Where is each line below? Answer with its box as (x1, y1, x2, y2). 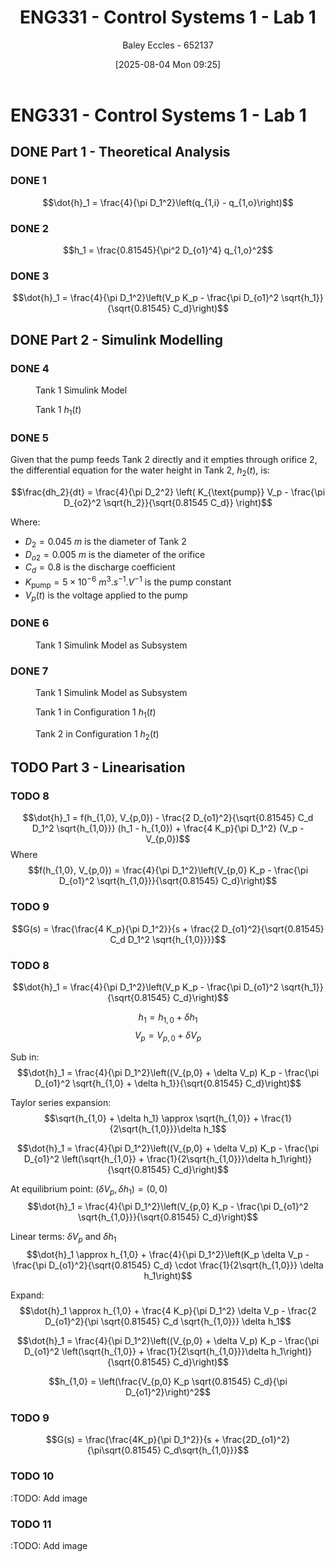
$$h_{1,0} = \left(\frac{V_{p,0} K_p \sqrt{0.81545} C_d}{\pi (48, 1376, 288, 1388)
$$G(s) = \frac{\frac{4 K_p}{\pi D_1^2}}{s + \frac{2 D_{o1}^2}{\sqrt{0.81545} (11, 922, 325, 935)
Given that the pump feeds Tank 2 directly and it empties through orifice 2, (10, 454, 318, 465)
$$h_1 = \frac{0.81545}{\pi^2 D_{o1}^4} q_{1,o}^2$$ (63, 244, 273, 256)
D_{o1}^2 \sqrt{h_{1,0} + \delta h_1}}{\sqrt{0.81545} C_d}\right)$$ (34, 1077, 302, 1089)
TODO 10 (10, 1469, 55, 1483)
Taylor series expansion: (10, 1096, 112, 1108)
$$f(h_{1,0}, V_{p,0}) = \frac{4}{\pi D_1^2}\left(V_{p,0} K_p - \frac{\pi (27, 864, 309, 876)
